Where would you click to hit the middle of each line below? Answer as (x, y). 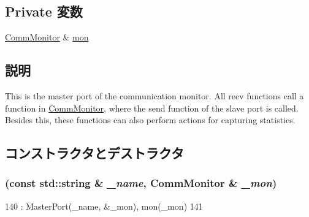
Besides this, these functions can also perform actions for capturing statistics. (150, 120)
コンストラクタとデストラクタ (94, 153)
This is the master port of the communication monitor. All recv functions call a (154, 96)
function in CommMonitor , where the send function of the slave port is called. (152, 108)
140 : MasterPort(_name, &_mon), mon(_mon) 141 (104, 206)
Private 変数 (44, 11)
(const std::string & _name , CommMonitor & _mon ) (141, 183)
